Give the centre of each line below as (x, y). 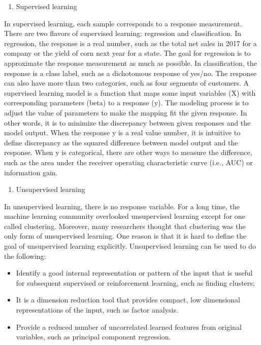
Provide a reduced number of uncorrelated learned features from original (129, 327)
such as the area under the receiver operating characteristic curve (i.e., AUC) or (128, 162)
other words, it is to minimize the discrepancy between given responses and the (127, 122)
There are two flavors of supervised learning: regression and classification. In (123, 33)
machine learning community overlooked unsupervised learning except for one (125, 216)
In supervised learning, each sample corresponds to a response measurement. (123, 23)
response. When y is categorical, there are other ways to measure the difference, (128, 152)
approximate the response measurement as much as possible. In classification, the (130, 63)
